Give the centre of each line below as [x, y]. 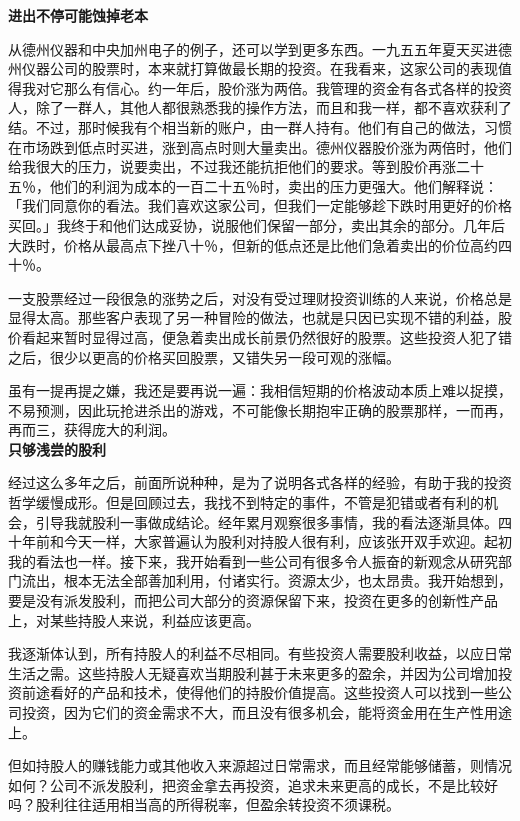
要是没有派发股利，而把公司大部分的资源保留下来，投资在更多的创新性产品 [253, 600]
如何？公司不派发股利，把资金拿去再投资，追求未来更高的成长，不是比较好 [253, 784]
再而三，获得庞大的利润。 [92, 429]
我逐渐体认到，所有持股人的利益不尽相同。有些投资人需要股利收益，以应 [246, 653]
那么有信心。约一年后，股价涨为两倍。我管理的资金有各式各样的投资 [287, 87]
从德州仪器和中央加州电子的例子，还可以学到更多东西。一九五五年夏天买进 [253, 48]
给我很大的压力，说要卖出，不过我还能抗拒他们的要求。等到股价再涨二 [239, 166]
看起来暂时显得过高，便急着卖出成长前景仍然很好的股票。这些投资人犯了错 [266, 336]
